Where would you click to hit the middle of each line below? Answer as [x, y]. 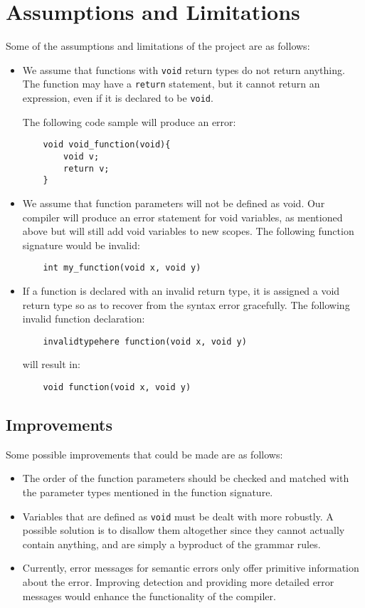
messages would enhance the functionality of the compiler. [149, 596]
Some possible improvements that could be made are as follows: [144, 454]
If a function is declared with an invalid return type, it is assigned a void [181, 290]
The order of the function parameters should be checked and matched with [186, 478]
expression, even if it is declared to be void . [118, 98]
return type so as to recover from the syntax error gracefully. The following [186, 304]
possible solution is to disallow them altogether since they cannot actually [184, 530]
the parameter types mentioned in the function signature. [148, 492]
